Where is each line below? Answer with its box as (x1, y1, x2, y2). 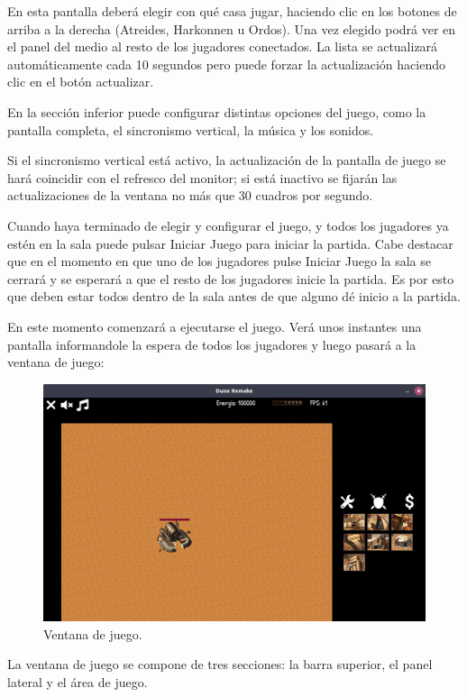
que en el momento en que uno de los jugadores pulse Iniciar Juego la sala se (7, 252, 431, 271)
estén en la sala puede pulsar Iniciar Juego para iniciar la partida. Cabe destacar (7, 234, 453, 252)
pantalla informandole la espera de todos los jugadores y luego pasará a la (7, 335, 417, 353)
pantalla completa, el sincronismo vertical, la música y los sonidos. (7, 120, 374, 139)
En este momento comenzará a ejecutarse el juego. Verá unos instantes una (7, 316, 422, 335)
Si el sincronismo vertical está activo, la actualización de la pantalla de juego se (7, 151, 446, 170)
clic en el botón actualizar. (7, 72, 154, 91)
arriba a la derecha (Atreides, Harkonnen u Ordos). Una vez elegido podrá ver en (7, 19, 456, 38)
